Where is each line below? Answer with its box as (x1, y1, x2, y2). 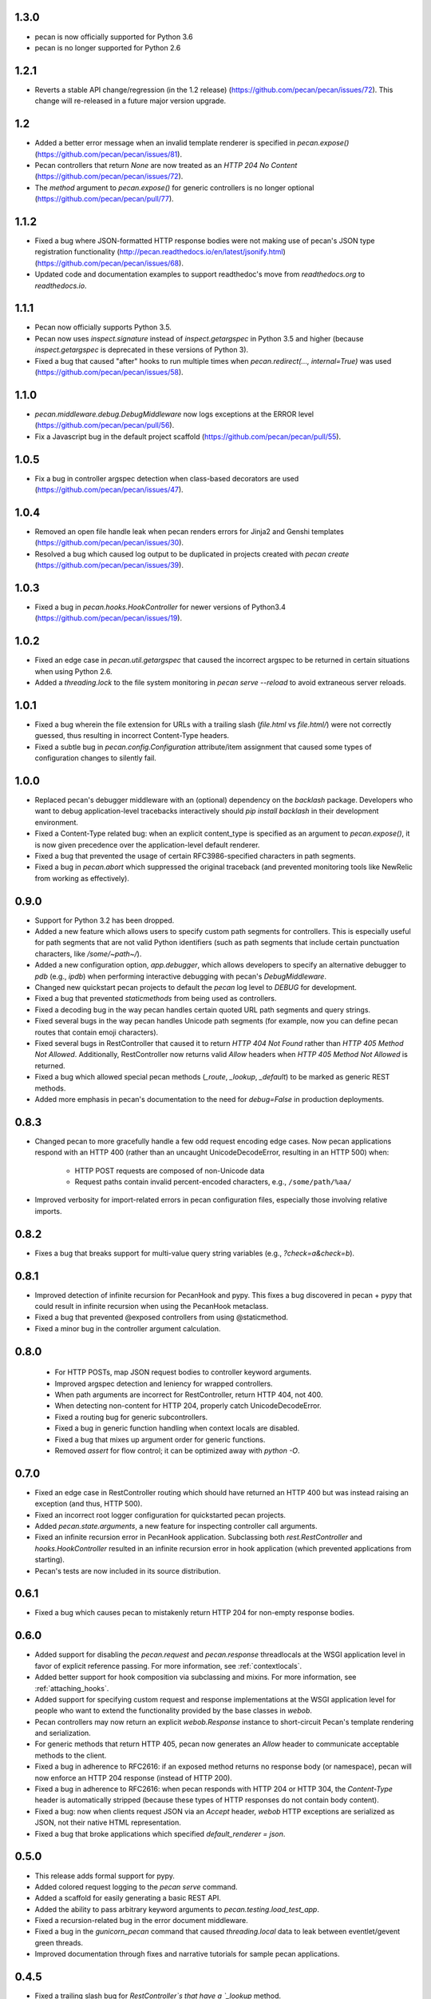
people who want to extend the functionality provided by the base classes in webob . (34, 1706, 313, 1715)
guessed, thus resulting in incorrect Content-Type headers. (34, 731, 230, 740)
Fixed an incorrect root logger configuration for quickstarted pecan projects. (34, 1510, 287, 1519)
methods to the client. (34, 1750, 107, 1760)
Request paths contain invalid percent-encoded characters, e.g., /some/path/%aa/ (74, 1177, 352, 1187)
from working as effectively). (34, 873, 129, 883)
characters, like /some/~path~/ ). (34, 948, 142, 959)
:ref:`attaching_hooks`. (34, 1683, 109, 1693)
